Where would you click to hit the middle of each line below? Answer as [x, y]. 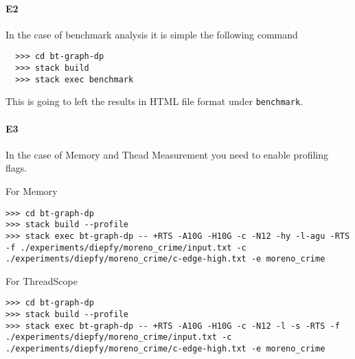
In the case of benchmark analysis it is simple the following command [152, 34]
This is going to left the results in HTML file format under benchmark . [154, 101]
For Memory [32, 191]
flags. [16, 168]
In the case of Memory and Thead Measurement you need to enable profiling [167, 154]
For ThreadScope [42, 280]
